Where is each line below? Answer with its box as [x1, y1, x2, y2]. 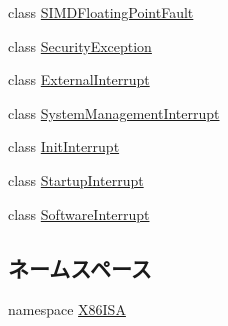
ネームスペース [8, 252, 152, 283]
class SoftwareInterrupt [8, 203, 150, 224]
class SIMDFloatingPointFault [8, 2, 194, 22]
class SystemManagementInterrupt [8, 102, 220, 123]
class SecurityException [8, 35, 152, 56]
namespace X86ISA [8, 299, 126, 320]
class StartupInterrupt [8, 169, 144, 190]
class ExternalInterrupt [8, 69, 150, 90]
